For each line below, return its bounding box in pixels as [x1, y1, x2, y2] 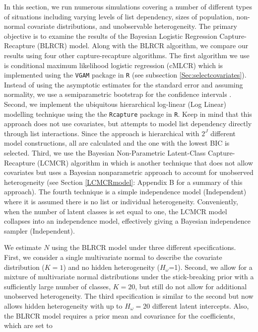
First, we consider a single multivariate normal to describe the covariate [4, 251, 222, 262]
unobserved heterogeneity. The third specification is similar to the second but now [4, 291, 254, 301]
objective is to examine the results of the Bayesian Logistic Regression [4, 30, 217, 41]
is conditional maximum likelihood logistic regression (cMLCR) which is [4, 60, 223, 70]
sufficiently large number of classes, [4, 281, 111, 291]
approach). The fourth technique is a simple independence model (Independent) [4, 186, 247, 197]
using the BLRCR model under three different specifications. [52, 242, 236, 252]
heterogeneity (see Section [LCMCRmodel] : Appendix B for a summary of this [4, 176, 243, 187]
